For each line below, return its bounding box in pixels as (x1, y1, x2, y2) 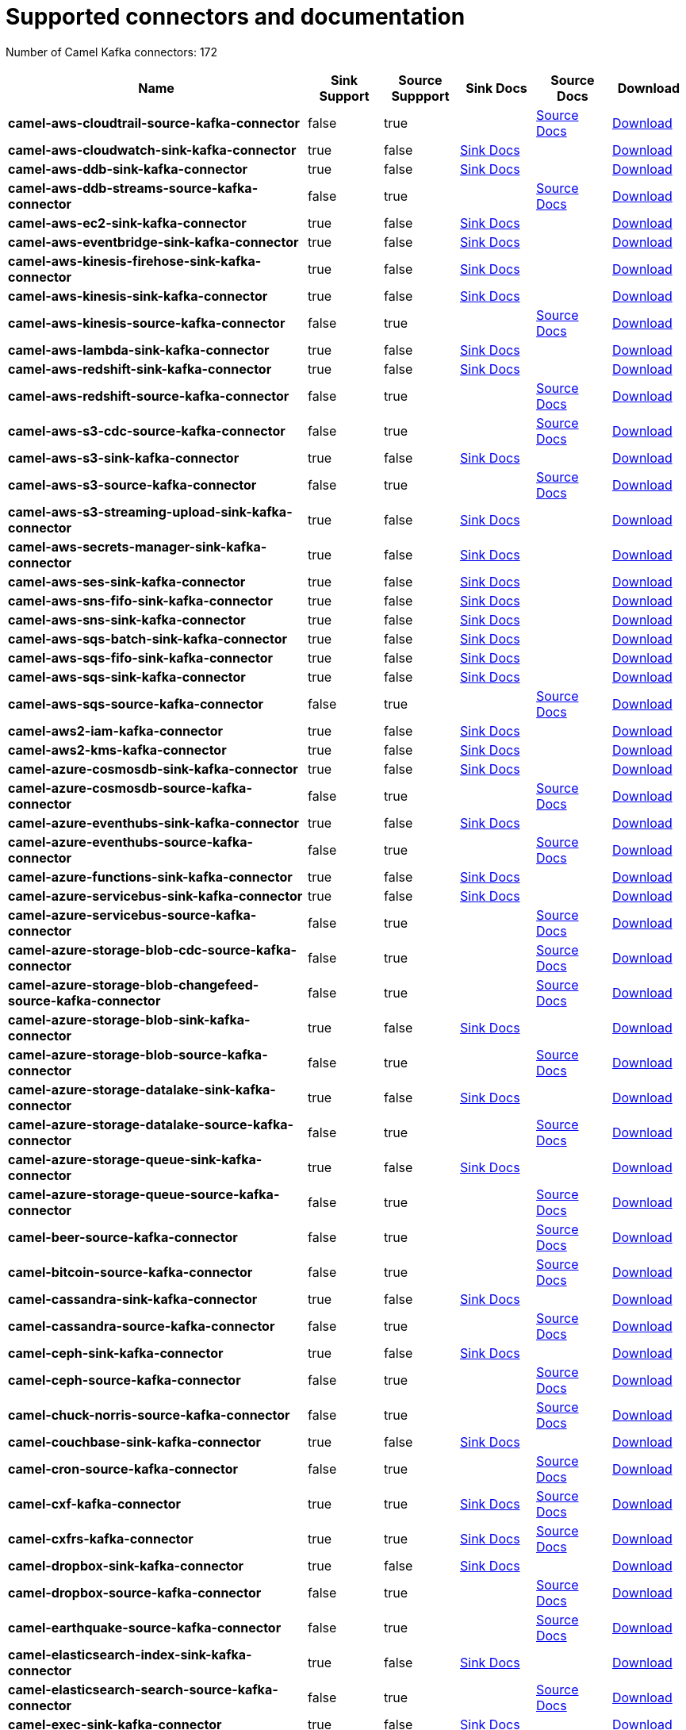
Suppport (391, 87, 450, 104)
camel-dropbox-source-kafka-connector (8, 1584, 262, 1601)
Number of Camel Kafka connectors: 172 (6, 44, 218, 59)
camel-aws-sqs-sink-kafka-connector (8, 668, 246, 685)
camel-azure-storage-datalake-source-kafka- (8, 1116, 293, 1132)
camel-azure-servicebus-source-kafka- (8, 906, 257, 923)
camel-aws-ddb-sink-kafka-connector (8, 160, 248, 177)
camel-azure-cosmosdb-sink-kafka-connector (8, 760, 298, 777)
